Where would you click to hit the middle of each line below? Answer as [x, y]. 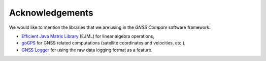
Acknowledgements [51, 13]
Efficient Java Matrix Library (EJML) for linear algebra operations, [88, 36]
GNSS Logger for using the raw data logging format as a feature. [87, 50]
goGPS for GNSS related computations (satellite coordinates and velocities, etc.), [103, 43]
